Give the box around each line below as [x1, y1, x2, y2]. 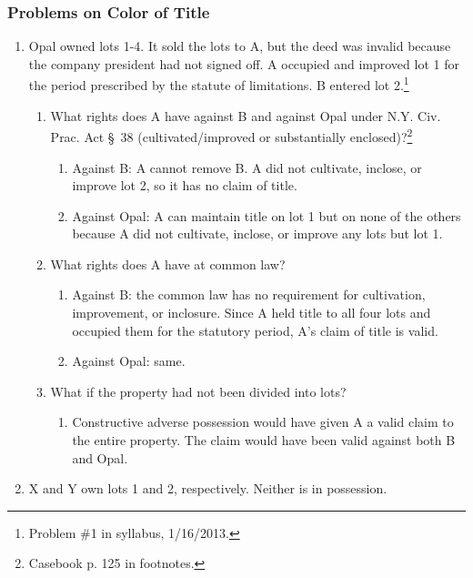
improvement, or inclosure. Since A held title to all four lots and [72, 303, 431, 322]
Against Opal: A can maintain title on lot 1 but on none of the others [72, 206, 461, 225]
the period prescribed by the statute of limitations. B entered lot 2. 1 [28, 73, 409, 95]
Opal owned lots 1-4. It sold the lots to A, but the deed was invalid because [28, 36, 451, 56]
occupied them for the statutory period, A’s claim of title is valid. [72, 320, 438, 340]
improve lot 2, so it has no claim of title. [72, 176, 297, 195]
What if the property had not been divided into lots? [50, 381, 347, 401]
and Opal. [72, 448, 128, 467]
